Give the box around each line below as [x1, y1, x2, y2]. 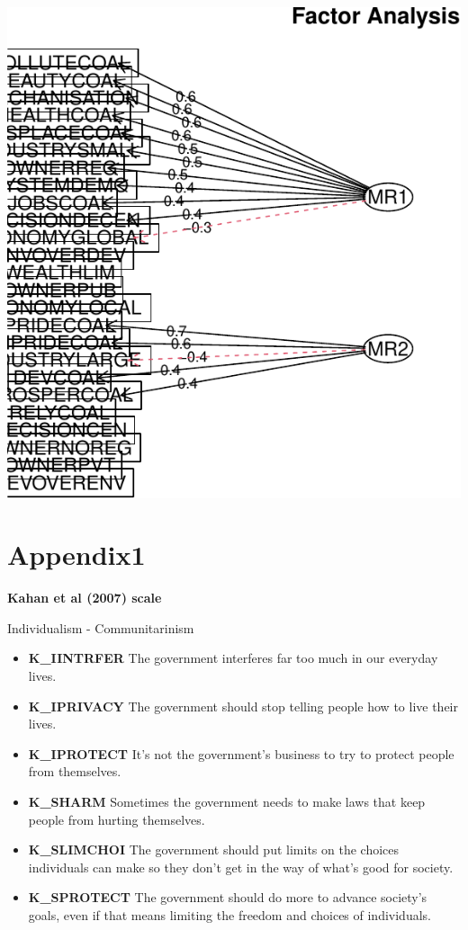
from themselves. [28, 762, 121, 781]
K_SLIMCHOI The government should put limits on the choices [28, 840, 400, 859]
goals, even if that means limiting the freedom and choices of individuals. [28, 906, 431, 924]
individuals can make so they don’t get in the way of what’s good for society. [28, 857, 454, 876]
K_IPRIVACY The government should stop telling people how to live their [28, 696, 458, 715]
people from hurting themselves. [28, 809, 205, 828]
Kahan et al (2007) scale [7, 588, 162, 607]
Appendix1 [7, 536, 146, 573]
